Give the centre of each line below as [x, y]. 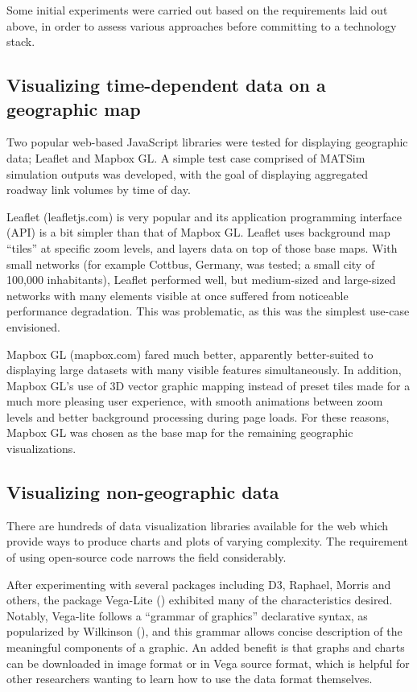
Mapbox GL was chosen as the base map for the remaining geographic [180, 432]
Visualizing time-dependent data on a [166, 85]
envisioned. [33, 326]
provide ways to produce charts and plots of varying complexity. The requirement [208, 541]
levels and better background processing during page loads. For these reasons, [198, 416]
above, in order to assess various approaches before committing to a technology [202, 25]
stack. [21, 41]
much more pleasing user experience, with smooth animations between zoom [195, 401]
